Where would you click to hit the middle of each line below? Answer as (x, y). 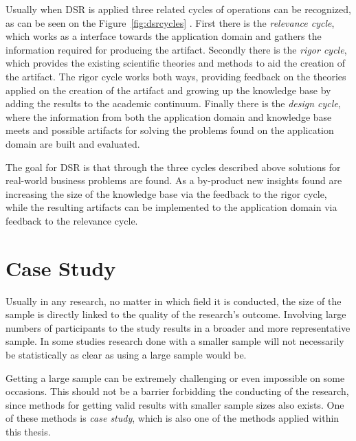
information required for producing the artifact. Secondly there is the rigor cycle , (176, 49)
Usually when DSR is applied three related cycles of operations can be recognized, (178, 9)
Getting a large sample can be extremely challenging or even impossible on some (175, 377)
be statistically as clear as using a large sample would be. (126, 354)
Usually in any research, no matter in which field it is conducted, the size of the (174, 301)
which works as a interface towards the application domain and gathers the (164, 36)
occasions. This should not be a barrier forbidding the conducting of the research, (177, 391)
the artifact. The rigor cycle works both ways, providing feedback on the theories (176, 76)
